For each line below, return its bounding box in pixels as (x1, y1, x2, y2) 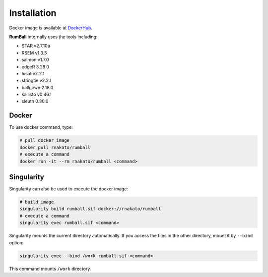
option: (9, 239, 24, 245)
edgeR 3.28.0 (21, 63, 50, 69)
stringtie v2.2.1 (21, 77, 52, 84)
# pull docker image (19, 138, 69, 143)
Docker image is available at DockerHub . (9, 25, 93, 31)
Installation (9, 7, 57, 18)
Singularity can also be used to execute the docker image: (9, 186, 129, 192)
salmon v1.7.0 (21, 57, 49, 63)
